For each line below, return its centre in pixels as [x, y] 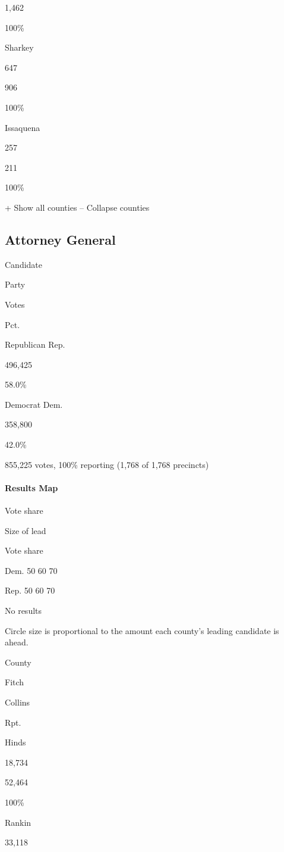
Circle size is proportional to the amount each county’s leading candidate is [142, 630]
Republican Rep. [35, 344]
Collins [18, 702]
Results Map [31, 487]
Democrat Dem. [34, 404]
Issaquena [23, 127]
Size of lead [26, 530]
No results [23, 611]
